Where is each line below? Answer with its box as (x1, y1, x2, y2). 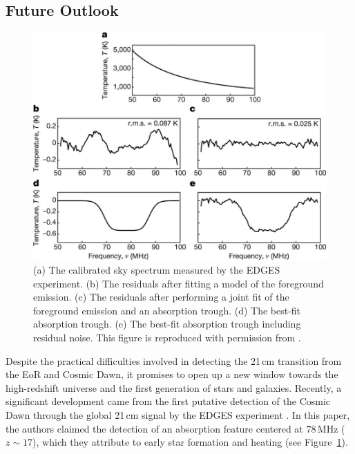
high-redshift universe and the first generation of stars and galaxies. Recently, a (6, 380, 342, 395)
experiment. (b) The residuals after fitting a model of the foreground (33, 276, 324, 290)
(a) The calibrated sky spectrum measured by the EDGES (33, 263, 280, 276)
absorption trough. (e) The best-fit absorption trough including (33, 316, 301, 331)
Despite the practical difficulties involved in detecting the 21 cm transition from (6, 353, 342, 368)
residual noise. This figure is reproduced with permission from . (33, 330, 301, 344)
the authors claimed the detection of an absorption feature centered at (6, 421, 303, 435)
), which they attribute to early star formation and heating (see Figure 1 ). (32, 435, 348, 449)
